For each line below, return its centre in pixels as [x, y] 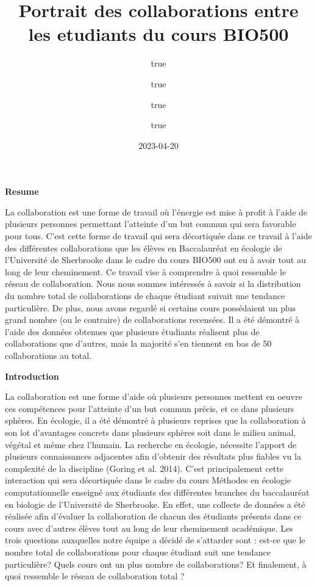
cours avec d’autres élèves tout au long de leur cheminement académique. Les [149, 528]
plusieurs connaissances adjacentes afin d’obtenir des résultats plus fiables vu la [153, 456]
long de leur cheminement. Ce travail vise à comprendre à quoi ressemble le [146, 271]
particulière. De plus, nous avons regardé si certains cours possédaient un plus [151, 307]
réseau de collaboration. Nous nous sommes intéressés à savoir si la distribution [153, 284]
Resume [22, 191]
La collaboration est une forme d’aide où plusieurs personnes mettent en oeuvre [154, 396]
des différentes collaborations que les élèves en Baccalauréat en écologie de [144, 248]
